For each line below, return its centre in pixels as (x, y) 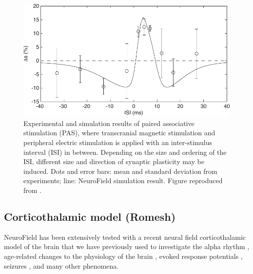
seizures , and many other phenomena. (61, 265)
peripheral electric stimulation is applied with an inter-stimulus (118, 142)
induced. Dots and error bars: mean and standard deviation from (120, 171)
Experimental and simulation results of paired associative (109, 123)
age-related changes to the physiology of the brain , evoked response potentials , (123, 256)
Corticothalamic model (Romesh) (90, 216)
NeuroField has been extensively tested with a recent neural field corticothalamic (125, 237)
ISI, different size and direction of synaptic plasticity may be (114, 161)
